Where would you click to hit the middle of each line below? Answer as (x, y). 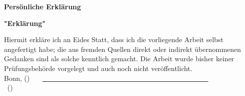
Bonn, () (17, 78)
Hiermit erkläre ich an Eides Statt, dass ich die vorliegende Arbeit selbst (114, 39)
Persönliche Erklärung (42, 6)
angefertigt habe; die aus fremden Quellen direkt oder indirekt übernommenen (122, 49)
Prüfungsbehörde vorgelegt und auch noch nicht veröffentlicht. (98, 68)
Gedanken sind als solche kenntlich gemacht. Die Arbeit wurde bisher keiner (119, 59)
